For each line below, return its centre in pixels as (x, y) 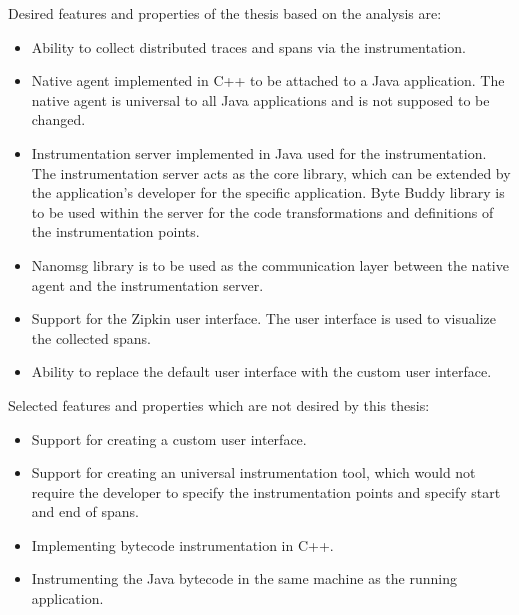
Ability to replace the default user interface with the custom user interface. (261, 371)
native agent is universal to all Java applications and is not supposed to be (260, 99)
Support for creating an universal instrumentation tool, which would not (253, 472)
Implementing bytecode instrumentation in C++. (182, 544)
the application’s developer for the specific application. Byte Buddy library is (268, 192)
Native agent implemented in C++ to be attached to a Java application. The (268, 80)
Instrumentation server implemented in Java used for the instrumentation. (259, 152)
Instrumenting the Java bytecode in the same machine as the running (244, 578)
